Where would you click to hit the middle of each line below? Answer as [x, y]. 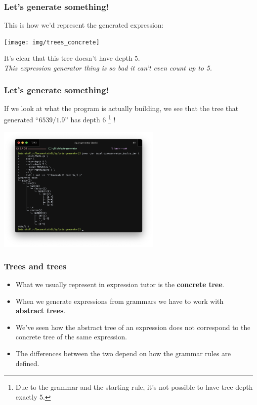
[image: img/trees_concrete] [52, 42]
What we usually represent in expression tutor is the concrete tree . [120, 284]
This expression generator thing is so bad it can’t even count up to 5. [108, 68]
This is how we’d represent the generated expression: [84, 25]
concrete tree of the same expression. [71, 337]
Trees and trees [35, 266]
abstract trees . [41, 311]
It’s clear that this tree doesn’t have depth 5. [72, 58]
